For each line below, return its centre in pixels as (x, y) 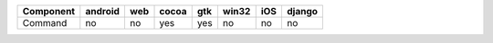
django (303, 11)
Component (49, 11)
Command (45, 23)
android (103, 11)
